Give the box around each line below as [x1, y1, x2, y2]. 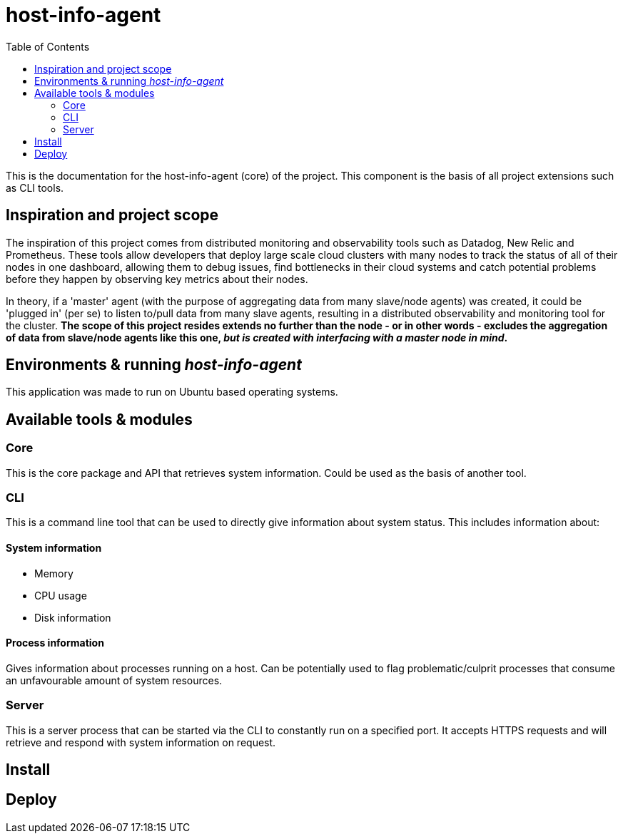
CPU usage [34, 589, 87, 602]
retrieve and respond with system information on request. [6, 736, 276, 748]
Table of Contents [6, 40, 90, 53]
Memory [34, 567, 74, 580]
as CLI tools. [6, 181, 64, 194]
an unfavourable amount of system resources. [6, 674, 223, 686]
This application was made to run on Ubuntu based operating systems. [6, 386, 338, 398]
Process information [6, 637, 104, 649]
